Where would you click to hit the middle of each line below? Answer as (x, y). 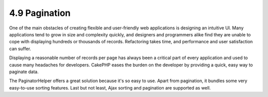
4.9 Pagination (40, 13)
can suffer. (20, 48)
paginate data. (24, 72)
